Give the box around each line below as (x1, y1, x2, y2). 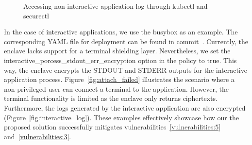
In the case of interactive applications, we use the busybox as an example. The (4, 27, 238, 37)
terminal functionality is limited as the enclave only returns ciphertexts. (4, 93, 218, 103)
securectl (23, 10, 49, 20)
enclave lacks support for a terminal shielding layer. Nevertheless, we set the (4, 46, 231, 56)
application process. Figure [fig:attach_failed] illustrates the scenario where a (4, 74, 235, 84)
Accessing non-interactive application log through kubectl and (23, 1, 208, 11)
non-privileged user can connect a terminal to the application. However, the (4, 83, 229, 94)
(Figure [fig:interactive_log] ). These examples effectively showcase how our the (4, 112, 239, 122)
